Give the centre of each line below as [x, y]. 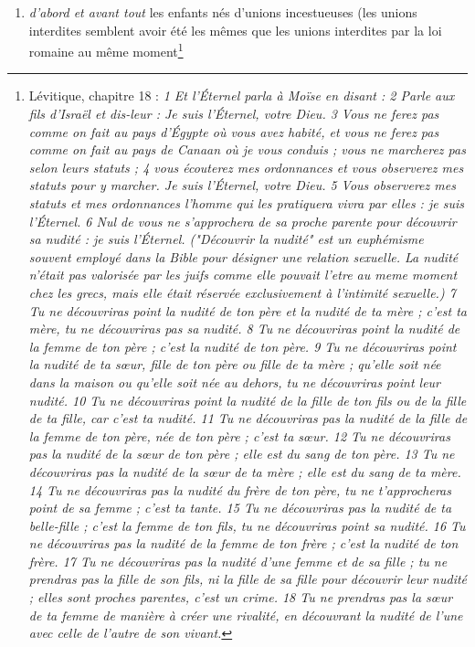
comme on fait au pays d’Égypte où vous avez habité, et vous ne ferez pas [234, 131]
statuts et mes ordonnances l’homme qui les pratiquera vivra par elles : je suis [246, 203]
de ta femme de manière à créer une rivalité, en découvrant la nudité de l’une [246, 615]
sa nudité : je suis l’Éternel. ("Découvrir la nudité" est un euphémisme [226, 239]
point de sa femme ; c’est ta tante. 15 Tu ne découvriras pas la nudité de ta [240, 508]
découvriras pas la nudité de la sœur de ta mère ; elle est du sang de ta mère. [245, 471]
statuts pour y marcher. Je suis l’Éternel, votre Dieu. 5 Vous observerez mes [242, 185]
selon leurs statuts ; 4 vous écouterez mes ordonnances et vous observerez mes [246, 167]
